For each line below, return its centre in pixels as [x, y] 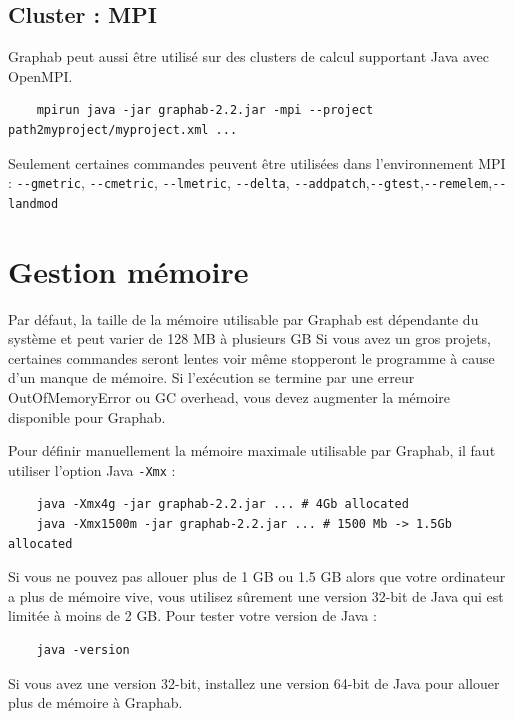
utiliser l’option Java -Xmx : [92, 469]
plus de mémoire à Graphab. [95, 702]
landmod [33, 203]
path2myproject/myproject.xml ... [123, 129]
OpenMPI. [40, 75]
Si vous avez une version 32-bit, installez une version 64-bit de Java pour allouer [254, 682]
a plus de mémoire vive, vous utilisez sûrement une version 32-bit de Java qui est [256, 595]
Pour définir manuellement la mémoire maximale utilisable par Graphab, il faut [252, 450]
